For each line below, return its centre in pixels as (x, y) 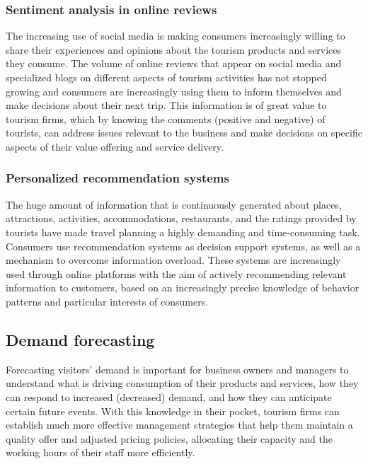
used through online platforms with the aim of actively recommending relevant (176, 273)
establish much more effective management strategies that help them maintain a (179, 425)
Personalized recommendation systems (117, 178)
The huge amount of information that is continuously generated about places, (174, 204)
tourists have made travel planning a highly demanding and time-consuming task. (183, 232)
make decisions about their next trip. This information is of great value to (166, 105)
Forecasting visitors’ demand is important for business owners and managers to (177, 369)
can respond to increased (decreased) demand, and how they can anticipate (169, 396)
